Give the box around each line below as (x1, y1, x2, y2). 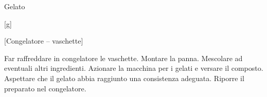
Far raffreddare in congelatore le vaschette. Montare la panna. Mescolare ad (4, 52, 243, 63)
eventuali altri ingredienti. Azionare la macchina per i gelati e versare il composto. (4, 63, 263, 73)
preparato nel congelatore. (4, 83, 86, 93)
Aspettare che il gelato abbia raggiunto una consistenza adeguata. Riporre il (4, 72, 244, 83)
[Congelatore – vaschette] (4, 35, 83, 46)
